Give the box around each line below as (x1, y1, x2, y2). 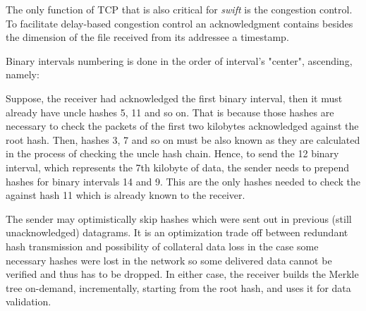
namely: (6, 67, 39, 82)
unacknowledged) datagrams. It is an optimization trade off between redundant (6, 225, 348, 240)
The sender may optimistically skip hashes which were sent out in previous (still (6, 211, 352, 226)
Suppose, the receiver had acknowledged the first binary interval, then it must (6, 90, 343, 105)
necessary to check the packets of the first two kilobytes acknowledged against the (6, 118, 359, 133)
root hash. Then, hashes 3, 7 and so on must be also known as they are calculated (6, 132, 360, 147)
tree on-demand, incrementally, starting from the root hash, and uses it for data (6, 280, 351, 295)
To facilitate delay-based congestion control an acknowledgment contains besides (6, 16, 353, 30)
